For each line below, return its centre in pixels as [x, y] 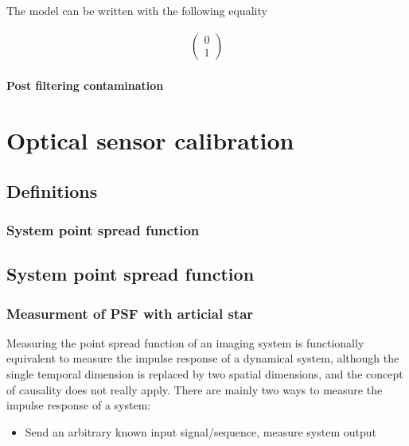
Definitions [52, 190]
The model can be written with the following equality [137, 10]
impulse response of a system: [79, 405]
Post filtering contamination [85, 85]
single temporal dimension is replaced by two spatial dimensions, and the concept [205, 374]
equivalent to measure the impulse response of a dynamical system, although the [203, 358]
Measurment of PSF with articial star [130, 313]
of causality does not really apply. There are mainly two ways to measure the [195, 389]
